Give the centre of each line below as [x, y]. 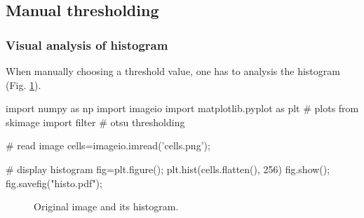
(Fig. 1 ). [23, 84]
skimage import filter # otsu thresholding [95, 122]
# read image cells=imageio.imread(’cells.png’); [108, 145]
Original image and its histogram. [106, 206]
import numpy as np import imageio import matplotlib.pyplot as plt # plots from [182, 108]
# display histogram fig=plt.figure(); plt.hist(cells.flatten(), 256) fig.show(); [168, 169]
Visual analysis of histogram [87, 45]
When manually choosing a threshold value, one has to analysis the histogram [173, 71]
